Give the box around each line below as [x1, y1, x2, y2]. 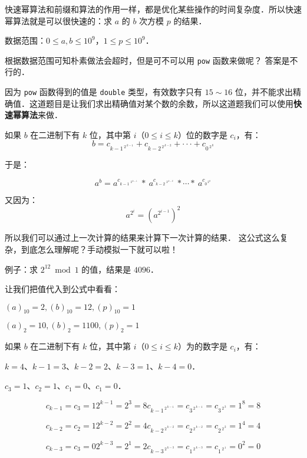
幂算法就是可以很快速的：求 [5, 14, 112, 27]
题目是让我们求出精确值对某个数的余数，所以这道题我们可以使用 [45, 97, 293, 109]
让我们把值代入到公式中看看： [5, 283, 120, 295]
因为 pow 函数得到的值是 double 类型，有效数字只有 [5, 86, 203, 98]
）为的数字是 [177, 340, 227, 352]
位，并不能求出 [235, 86, 293, 98]
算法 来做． [21, 109, 62, 121]
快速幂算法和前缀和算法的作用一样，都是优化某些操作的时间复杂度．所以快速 [5, 3, 302, 15]
